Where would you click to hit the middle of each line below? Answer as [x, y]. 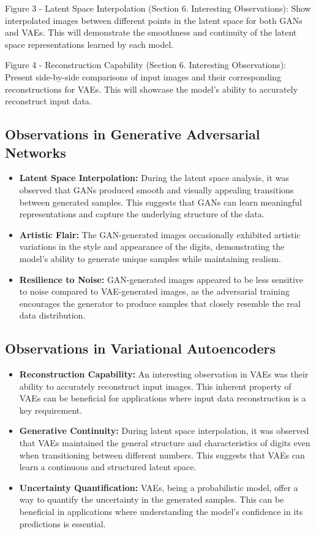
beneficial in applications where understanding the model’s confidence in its [161, 512]
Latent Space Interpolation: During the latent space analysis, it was [154, 178]
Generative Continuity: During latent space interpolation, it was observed [164, 431]
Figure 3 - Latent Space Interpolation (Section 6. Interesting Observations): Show [158, 8]
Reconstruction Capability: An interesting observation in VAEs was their [164, 374]
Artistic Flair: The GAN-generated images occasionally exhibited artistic [160, 234]
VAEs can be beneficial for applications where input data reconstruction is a [163, 398]
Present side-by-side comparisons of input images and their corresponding [143, 76]
